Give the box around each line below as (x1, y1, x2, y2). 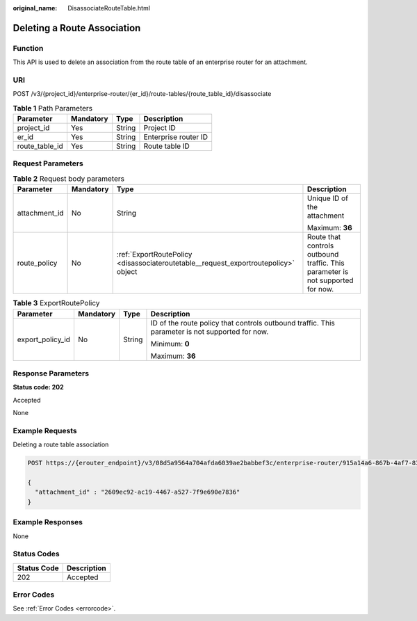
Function (13, 43, 44, 53)
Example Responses (13, 517, 83, 527)
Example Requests (13, 426, 77, 435)
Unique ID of (306, 193, 349, 203)
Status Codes (13, 549, 60, 559)
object (116, 267, 138, 277)
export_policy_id (17, 334, 71, 344)
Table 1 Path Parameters (13, 103, 93, 113)
